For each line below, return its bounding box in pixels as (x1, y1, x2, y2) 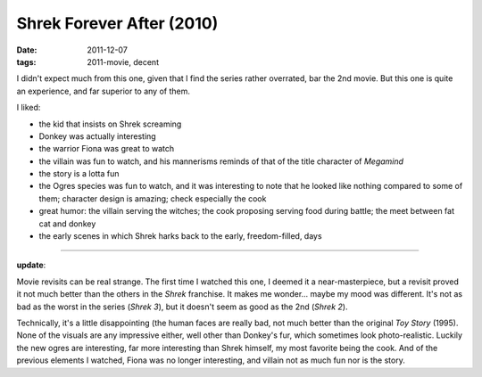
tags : (16, 56, 37, 67)
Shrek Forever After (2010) (16, 13, 219, 33)
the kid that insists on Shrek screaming (38, 119, 182, 129)
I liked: (16, 102, 41, 113)
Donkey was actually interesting (38, 130, 156, 142)
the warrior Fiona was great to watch (38, 143, 175, 154)
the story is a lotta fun (38, 168, 120, 179)
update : (16, 259, 46, 271)
